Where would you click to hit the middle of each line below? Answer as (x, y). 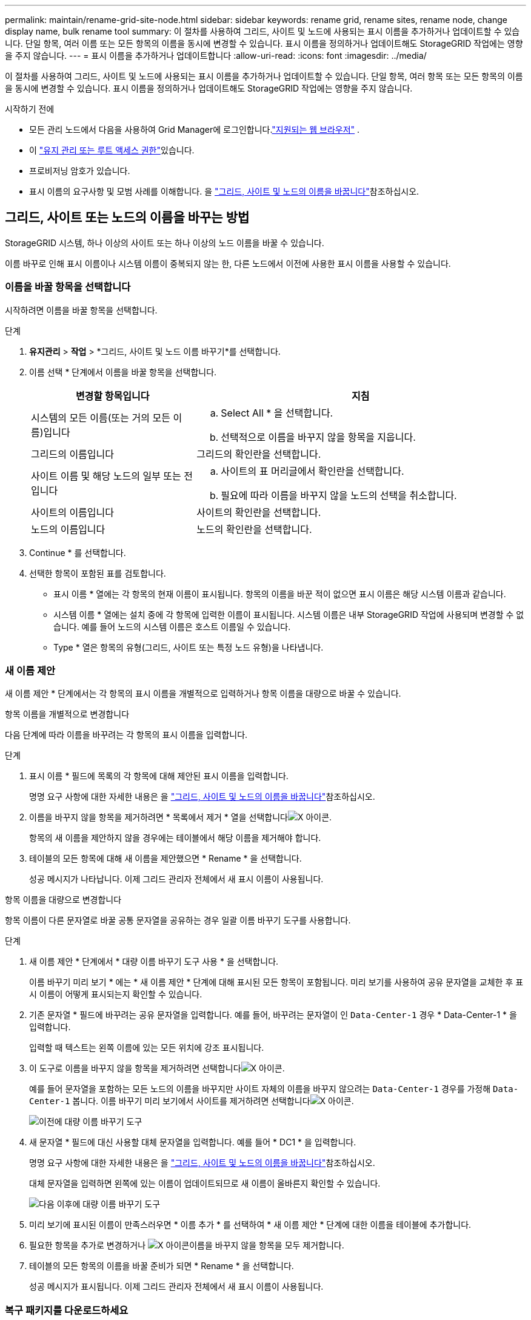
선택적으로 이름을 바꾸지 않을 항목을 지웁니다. (318, 437)
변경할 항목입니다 (112, 396)
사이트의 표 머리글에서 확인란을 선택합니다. (312, 471)
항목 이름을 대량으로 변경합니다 (63, 900)
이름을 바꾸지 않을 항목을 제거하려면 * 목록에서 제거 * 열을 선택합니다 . (181, 817)
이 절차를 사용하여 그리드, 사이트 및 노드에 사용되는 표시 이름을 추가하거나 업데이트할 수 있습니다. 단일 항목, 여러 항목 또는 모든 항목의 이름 (264, 76)
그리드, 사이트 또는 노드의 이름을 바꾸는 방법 (127, 218)
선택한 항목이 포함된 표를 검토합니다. (98, 573)
